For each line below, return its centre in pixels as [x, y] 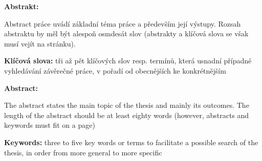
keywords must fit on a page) [50, 125]
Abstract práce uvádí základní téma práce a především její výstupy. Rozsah [123, 23]
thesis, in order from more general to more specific [83, 152]
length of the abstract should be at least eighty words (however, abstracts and [127, 115]
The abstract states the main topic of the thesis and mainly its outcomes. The [127, 105]
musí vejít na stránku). [40, 43]
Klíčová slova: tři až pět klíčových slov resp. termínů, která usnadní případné [128, 61]
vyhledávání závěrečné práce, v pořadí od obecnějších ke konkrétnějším [115, 70]
